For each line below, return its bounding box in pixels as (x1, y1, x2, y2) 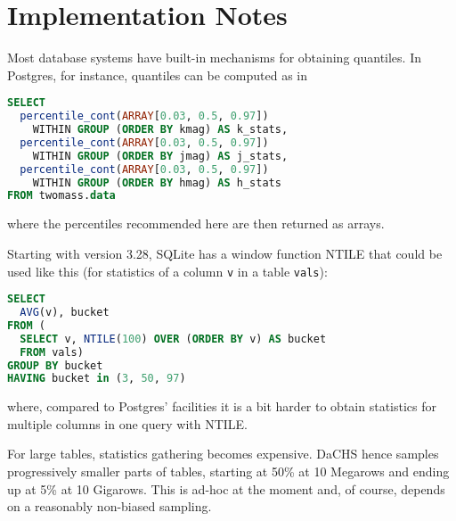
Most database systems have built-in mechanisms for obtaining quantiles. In (7, 48, 421, 67)
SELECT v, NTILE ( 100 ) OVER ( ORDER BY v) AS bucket (20, 332, 327, 345)
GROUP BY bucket (7, 359, 103, 372)
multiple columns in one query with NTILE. (7, 414, 248, 433)
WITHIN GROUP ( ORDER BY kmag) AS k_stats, (32, 123, 289, 136)
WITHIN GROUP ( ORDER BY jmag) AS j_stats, (32, 149, 289, 162)
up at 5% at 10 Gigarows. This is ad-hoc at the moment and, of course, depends (7, 479, 445, 498)
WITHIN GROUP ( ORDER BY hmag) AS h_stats (32, 176, 281, 189)
